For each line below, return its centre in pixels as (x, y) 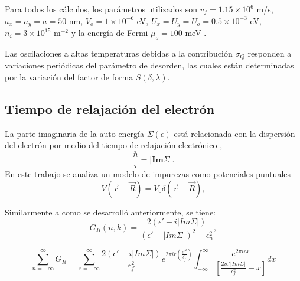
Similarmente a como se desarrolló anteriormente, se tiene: (110, 212)
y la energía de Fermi (110, 33)
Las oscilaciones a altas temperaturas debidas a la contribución (119, 53)
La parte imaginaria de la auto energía (74, 133)
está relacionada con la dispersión (234, 133)
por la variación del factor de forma (69, 76)
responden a (270, 53)
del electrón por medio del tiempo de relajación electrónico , (114, 145)
